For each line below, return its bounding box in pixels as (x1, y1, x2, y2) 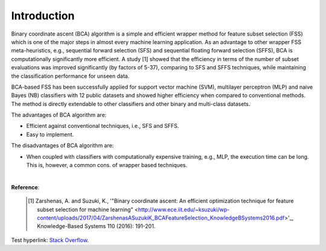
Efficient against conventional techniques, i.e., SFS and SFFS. (26, 122, 179, 130)
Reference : (11, 183, 40, 191)
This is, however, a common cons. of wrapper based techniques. (26, 162, 187, 169)
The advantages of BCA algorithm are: (11, 112, 107, 119)
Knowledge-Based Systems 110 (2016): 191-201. (37, 223, 156, 230)
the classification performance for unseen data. (11, 72, 130, 80)
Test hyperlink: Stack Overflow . (11, 236, 89, 244)
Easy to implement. (26, 130, 74, 138)
